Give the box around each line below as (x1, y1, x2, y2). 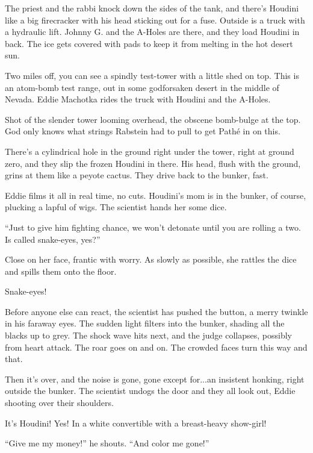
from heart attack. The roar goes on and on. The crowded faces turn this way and (5, 340, 308, 353)
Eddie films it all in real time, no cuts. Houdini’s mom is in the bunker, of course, (5, 189, 306, 201)
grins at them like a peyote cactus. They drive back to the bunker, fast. (5, 169, 268, 181)
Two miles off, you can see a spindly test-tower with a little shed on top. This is (5, 69, 299, 81)
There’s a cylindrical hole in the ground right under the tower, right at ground (5, 145, 294, 157)
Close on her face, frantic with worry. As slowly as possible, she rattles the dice (5, 253, 297, 266)
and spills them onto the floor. (5, 264, 117, 277)
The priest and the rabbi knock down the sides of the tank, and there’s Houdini (5, 2, 299, 14)
